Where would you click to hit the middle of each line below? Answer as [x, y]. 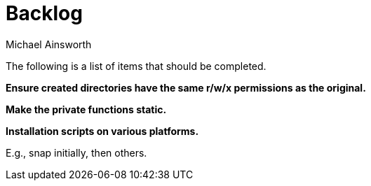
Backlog [44, 13]
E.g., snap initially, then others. [76, 152]
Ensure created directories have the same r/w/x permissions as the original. [186, 87]
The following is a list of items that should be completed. [136, 66]
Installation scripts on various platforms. [102, 131]
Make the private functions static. [86, 109]
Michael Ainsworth [49, 44]
